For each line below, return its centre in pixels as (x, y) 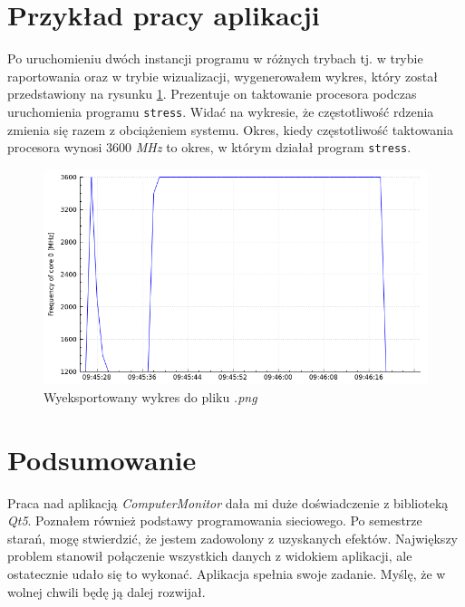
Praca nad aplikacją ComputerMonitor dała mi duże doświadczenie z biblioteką (228, 502)
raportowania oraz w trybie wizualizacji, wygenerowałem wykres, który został (223, 76)
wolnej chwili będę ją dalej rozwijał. (107, 591)
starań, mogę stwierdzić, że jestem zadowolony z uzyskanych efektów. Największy (232, 538)
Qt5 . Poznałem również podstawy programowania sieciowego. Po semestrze (215, 520)
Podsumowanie (102, 459)
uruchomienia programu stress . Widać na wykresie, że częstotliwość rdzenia (221, 111)
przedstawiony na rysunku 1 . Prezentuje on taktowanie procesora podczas (212, 94)
